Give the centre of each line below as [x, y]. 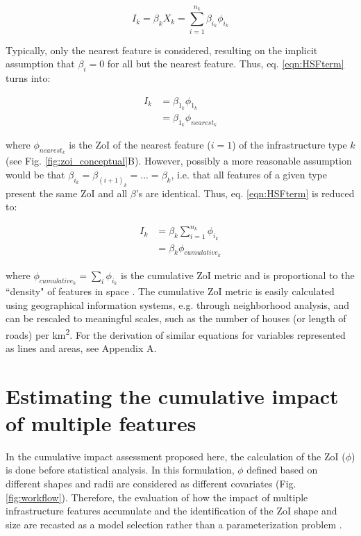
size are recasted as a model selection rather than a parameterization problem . [174, 524]
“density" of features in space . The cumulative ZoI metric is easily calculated [170, 291]
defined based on [282, 470]
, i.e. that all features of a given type [249, 174]
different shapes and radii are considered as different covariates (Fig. [151, 484]
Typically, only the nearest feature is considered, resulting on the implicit [162, 50]
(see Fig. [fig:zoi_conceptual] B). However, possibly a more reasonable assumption [179, 161]
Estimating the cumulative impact [172, 395]
